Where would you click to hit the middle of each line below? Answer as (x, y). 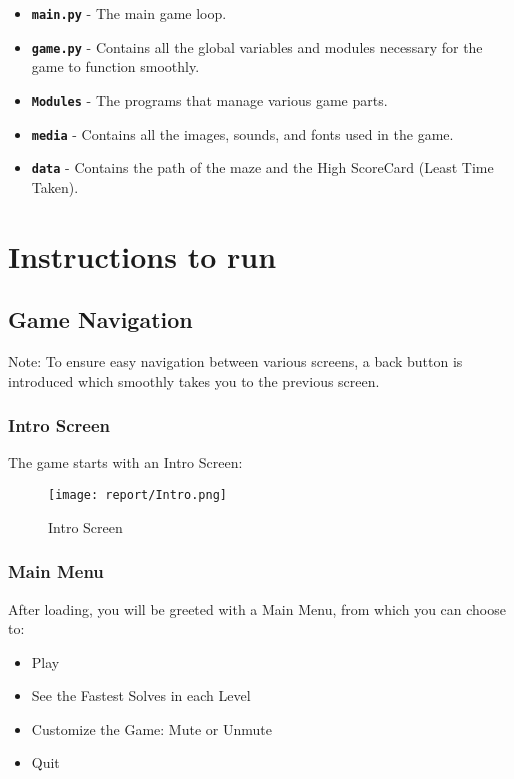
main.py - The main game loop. (129, 13)
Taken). (55, 186)
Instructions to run (142, 255)
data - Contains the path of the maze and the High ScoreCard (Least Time (262, 167)
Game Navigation (100, 319)
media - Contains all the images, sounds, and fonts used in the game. (242, 133)
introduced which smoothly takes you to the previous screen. (194, 380)
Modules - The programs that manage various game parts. (209, 99)
